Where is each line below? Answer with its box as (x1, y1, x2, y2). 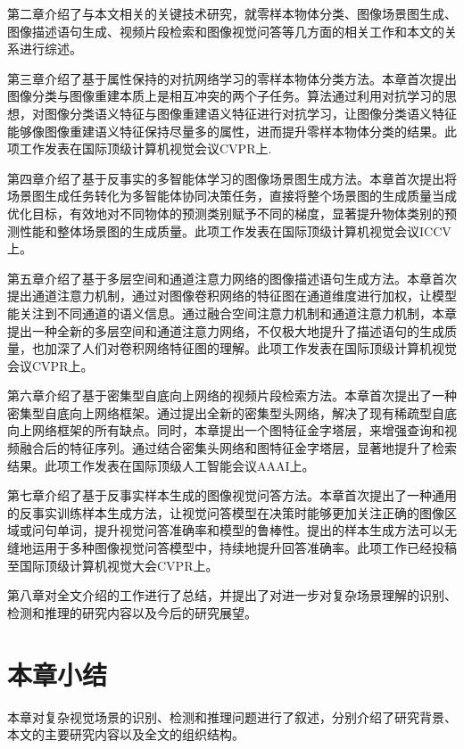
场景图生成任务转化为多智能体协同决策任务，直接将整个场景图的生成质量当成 (7, 186, 457, 205)
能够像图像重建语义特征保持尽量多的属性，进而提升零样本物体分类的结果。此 (7, 121, 457, 140)
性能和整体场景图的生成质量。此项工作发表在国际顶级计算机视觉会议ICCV (19, 221, 452, 240)
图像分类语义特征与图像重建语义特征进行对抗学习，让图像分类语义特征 (44, 103, 457, 122)
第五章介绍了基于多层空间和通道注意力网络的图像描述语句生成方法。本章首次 (7, 268, 457, 287)
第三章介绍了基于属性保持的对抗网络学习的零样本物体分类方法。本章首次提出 (7, 69, 457, 87)
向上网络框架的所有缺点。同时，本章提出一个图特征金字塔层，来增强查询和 (7, 421, 444, 440)
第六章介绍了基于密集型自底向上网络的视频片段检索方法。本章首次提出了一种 (7, 386, 457, 405)
